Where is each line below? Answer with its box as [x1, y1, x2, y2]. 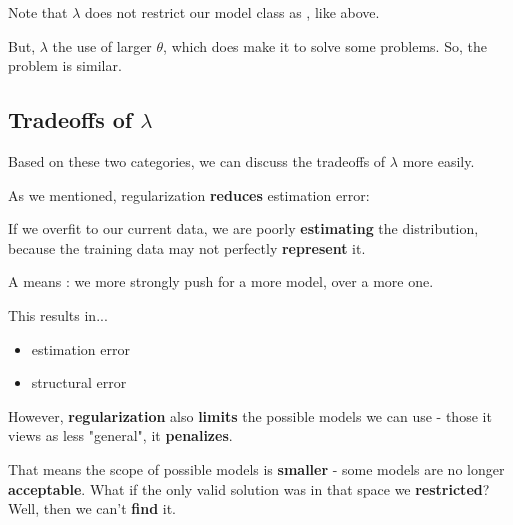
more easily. [402, 150, 475, 171]
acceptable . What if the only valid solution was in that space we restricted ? [8, 478, 490, 499]
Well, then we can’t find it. [8, 498, 177, 519]
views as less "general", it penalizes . [8, 425, 233, 446]
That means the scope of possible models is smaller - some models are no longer [8, 458, 505, 479]
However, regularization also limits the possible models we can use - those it [8, 405, 492, 426]
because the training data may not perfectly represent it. [8, 237, 366, 258]
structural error [31, 372, 127, 393]
